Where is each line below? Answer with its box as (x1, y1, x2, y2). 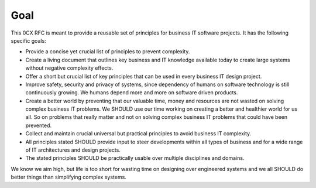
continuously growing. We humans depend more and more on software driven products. (25, 89, 238, 96)
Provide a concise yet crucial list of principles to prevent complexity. (25, 48, 190, 55)
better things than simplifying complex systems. (11, 173, 127, 181)
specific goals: (11, 37, 46, 44)
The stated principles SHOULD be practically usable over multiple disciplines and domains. (25, 155, 245, 162)
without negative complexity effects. (25, 64, 114, 71)
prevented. (25, 122, 52, 129)
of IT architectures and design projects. (25, 146, 121, 153)
